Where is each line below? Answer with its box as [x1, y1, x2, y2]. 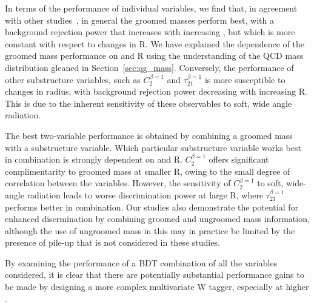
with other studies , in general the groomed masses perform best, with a [5, 13, 274, 26]
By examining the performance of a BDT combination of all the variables [5, 256, 278, 269]
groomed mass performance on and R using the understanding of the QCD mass [5, 49, 304, 62]
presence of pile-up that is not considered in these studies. [5, 236, 220, 249]
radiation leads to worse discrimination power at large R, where [27, 188, 264, 201]
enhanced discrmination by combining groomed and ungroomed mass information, [5, 212, 310, 225]
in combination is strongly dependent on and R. [5, 153, 182, 166]
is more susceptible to [204, 73, 286, 86]
